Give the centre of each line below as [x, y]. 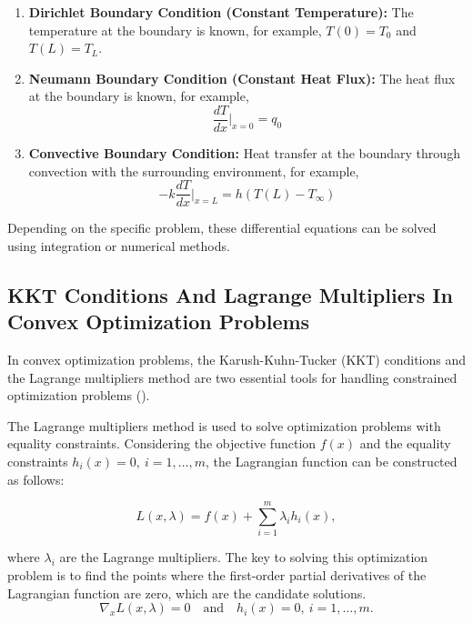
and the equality [405, 443]
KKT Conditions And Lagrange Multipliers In [230, 294]
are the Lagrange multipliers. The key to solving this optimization [244, 557]
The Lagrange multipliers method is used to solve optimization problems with [224, 425]
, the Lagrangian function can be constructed [332, 462]
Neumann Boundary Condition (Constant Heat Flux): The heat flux [242, 78]
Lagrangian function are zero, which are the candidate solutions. [187, 593]
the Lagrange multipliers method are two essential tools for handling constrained [232, 377]
